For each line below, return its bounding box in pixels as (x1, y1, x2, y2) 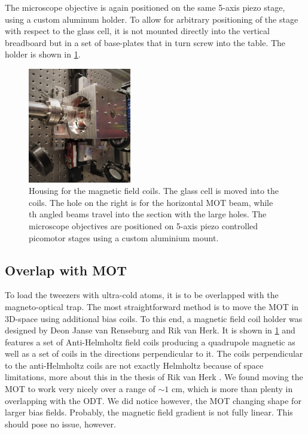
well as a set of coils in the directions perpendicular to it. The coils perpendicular (5, 347, 303, 360)
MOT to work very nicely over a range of (5, 383, 155, 395)
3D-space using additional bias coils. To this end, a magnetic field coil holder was (5, 312, 303, 324)
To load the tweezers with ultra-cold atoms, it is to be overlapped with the (5, 289, 279, 301)
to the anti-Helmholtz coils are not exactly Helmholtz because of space (5, 359, 264, 371)
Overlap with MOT (5, 260, 127, 279)
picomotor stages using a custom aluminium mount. (29, 231, 219, 244)
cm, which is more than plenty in (171, 383, 293, 395)
